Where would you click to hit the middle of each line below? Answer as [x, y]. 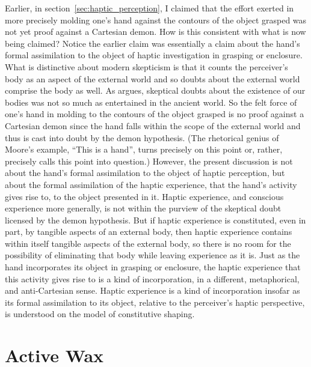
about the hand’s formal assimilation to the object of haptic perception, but [145, 173]
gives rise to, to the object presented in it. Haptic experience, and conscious [144, 196]
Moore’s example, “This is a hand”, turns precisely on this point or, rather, [144, 149]
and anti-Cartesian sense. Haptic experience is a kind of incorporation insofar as [152, 290]
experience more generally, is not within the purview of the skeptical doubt [143, 208]
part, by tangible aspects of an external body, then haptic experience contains [149, 232]
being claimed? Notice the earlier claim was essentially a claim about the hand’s [152, 43]
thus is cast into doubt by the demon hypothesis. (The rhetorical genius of [142, 137]
